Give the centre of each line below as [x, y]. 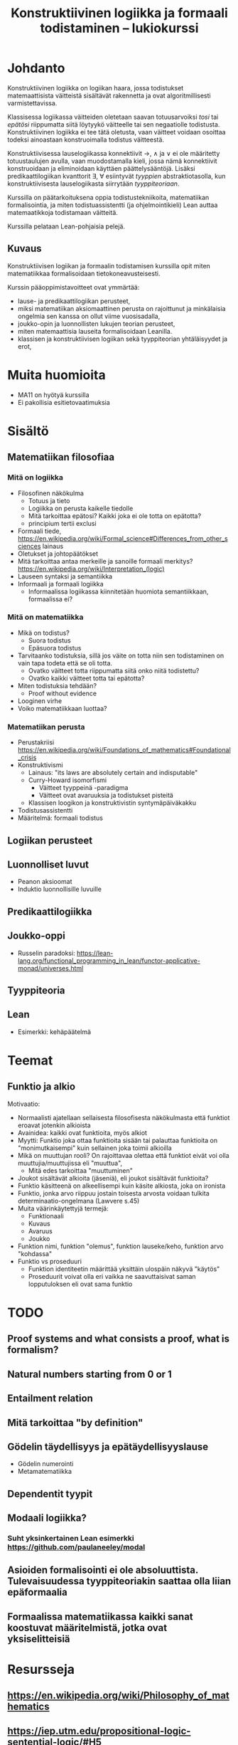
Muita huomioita [56, 375]
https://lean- [95, 953]
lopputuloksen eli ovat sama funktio [80, 1284]
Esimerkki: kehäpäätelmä [54, 1032]
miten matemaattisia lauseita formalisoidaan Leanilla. [95, 331]
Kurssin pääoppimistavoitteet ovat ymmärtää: [74, 287]
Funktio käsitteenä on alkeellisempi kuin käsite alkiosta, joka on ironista [121, 1186]
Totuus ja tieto [49, 500]
